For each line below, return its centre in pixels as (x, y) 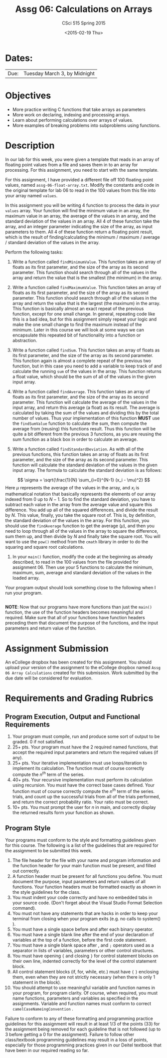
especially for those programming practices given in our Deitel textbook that (83, 1045)
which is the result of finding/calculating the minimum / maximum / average (83, 237)
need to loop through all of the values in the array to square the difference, (82, 531)
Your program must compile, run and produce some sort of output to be (86, 736)
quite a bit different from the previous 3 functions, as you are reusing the (87, 434)
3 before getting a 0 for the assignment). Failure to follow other (70, 1035)
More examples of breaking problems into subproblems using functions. (86, 125)
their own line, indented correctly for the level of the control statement (84, 961)
